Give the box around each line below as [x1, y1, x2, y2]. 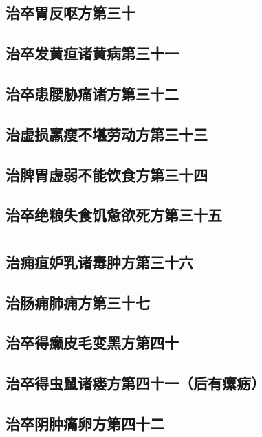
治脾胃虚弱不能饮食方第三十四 [6, 164, 208, 185]
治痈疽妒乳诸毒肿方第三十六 [6, 251, 193, 272]
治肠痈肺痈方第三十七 [6, 291, 150, 313]
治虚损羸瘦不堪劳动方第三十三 [6, 123, 208, 144]
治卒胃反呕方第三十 [6, 2, 135, 23]
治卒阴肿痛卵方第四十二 [6, 413, 164, 434]
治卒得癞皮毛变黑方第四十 [6, 332, 179, 353]
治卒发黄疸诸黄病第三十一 [6, 43, 179, 64]
